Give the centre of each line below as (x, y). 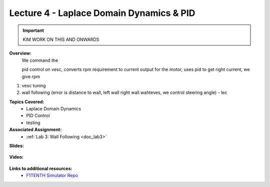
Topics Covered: (27, 102)
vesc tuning (34, 85)
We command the (40, 60)
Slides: (17, 146)
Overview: (20, 53)
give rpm (31, 76)
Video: (16, 157)
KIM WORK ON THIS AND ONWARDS (61, 39)
